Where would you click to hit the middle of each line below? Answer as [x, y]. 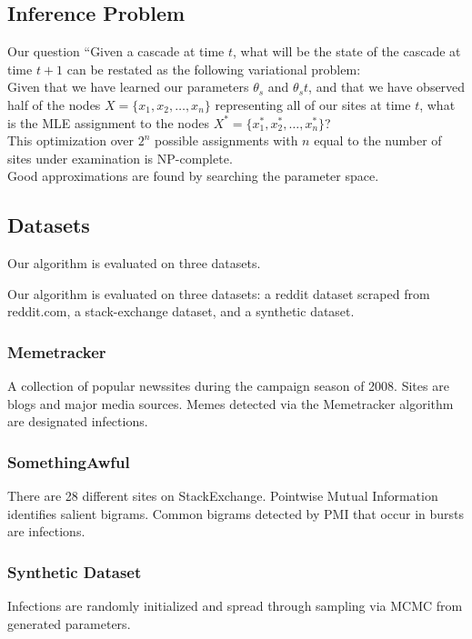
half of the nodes [54, 104]
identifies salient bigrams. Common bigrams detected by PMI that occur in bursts [236, 513]
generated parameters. [69, 623]
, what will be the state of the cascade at [347, 51]
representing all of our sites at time [313, 104]
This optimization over [70, 140]
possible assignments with [226, 140]
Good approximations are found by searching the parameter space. [193, 176]
